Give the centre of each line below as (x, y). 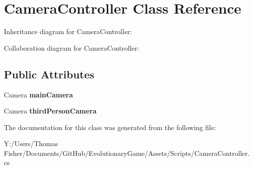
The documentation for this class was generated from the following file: (110, 127)
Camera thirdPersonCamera (50, 111)
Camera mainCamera (39, 94)
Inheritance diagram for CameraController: (68, 31)
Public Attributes (49, 74)
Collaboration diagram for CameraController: (72, 47)
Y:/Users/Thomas (31, 143)
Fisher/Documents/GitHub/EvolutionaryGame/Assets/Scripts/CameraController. (127, 153)
